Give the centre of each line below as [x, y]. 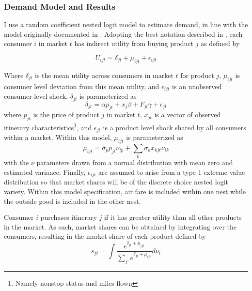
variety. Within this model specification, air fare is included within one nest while [125, 191]
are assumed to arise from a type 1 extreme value [172, 172]
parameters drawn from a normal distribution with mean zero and [135, 162]
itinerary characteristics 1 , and [48, 127]
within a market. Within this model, [58, 137]
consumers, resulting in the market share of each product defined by [105, 236]
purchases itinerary [69, 217]
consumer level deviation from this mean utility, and [82, 86]
